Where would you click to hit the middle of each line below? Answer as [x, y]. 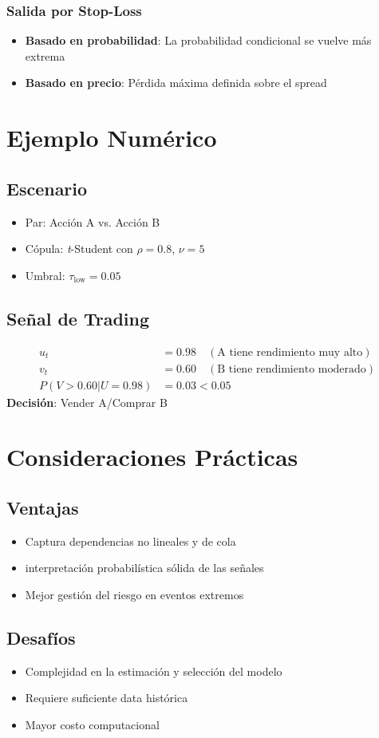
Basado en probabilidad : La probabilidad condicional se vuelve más [198, 40]
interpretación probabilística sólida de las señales [144, 568]
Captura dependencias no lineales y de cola [130, 541]
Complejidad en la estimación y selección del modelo [154, 671]
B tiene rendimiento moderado [292, 369]
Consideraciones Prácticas [152, 457]
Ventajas [43, 508]
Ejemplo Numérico [112, 138]
